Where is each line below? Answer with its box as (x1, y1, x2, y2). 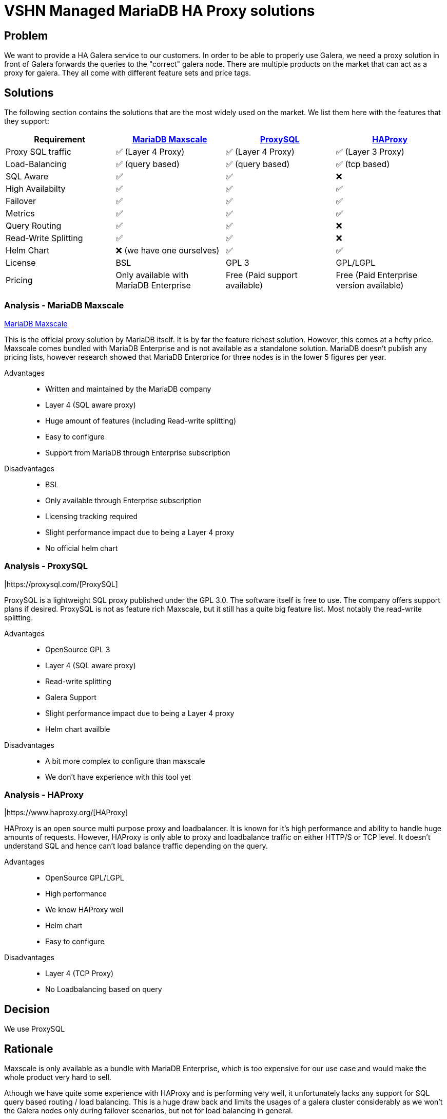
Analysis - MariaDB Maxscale (4, 300, 124, 311)
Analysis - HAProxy (4, 789, 84, 800)
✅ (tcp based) (336, 159, 390, 170)
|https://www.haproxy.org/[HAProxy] (4, 808, 128, 817)
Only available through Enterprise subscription (45, 496, 202, 505)
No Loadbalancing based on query (45, 985, 162, 994)
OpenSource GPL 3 (45, 645, 110, 654)
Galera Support (45, 692, 96, 702)
